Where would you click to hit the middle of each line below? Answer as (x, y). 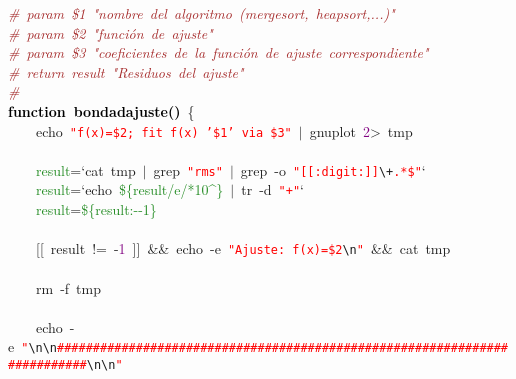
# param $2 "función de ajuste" (110, 32)
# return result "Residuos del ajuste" (126, 71)
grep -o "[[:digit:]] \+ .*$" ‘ (333, 169)
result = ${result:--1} (96, 209)
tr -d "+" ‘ (272, 189)
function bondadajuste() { (101, 110)
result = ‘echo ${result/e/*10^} (130, 189)
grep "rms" (188, 169)
